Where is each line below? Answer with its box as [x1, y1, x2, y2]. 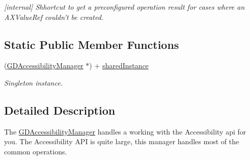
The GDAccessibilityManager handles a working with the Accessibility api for [4, 126, 246, 137]
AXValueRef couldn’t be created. [4, 11, 104, 22]
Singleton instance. [4, 77, 63, 88]
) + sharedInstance [89, 60, 149, 71]
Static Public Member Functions [4, 36, 179, 52]
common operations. [4, 146, 67, 156]
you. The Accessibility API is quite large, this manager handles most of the [4, 136, 239, 147]
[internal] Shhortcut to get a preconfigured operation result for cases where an [4, 2, 245, 12]
